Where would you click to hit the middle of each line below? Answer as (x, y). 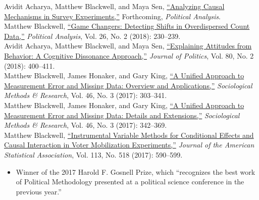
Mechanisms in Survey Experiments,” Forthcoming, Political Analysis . (112, 16)
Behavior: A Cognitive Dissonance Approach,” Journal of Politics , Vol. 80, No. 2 (129, 55)
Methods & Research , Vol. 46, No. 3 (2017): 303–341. (86, 95)
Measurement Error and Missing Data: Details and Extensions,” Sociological (122, 115)
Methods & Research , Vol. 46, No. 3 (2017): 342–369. (86, 125)
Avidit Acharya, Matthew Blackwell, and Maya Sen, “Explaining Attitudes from (128, 46)
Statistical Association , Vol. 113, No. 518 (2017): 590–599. (93, 154)
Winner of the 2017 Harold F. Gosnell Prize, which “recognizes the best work (136, 171)
